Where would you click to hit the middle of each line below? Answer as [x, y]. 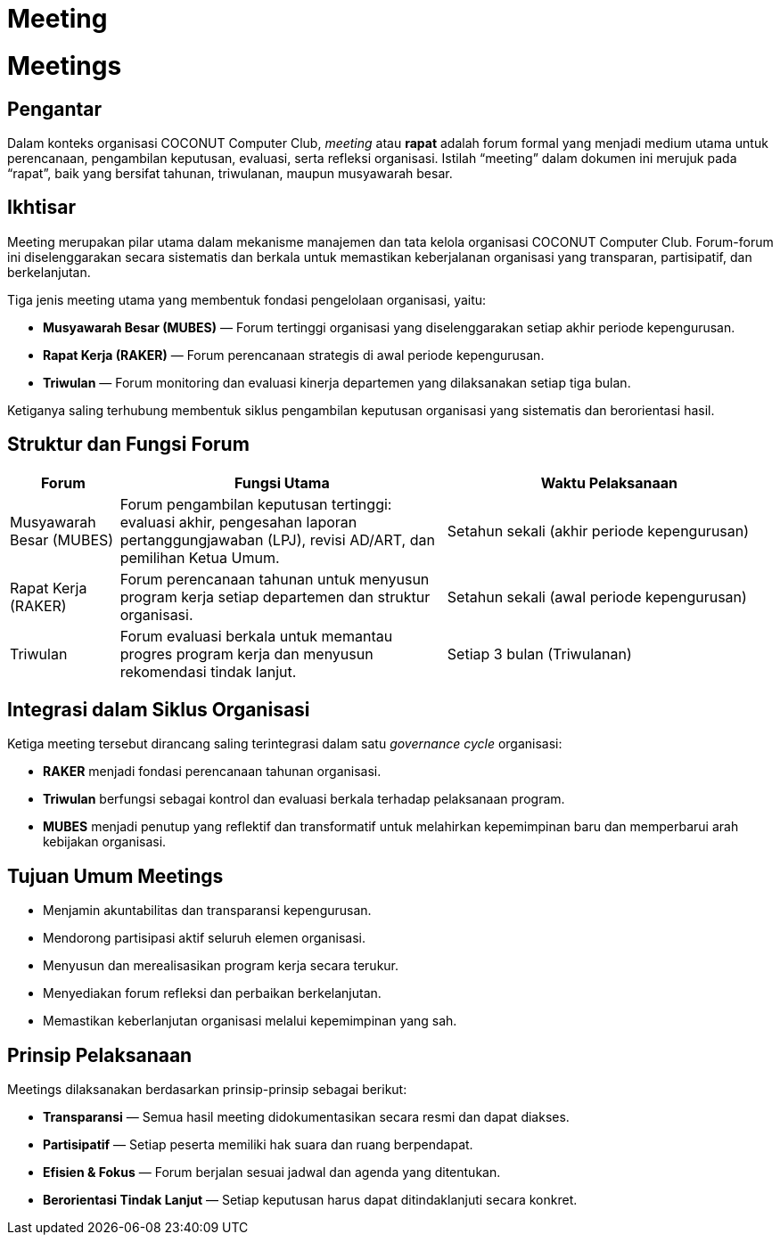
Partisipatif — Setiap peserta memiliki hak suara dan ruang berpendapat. [258, 1145]
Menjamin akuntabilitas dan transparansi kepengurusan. [207, 911]
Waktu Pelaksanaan [609, 482]
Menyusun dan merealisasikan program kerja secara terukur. [221, 966]
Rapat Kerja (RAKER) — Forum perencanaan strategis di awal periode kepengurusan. [294, 355]
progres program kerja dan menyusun [246, 654]
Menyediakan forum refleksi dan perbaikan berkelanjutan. [212, 993]
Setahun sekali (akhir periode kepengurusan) [598, 531]
